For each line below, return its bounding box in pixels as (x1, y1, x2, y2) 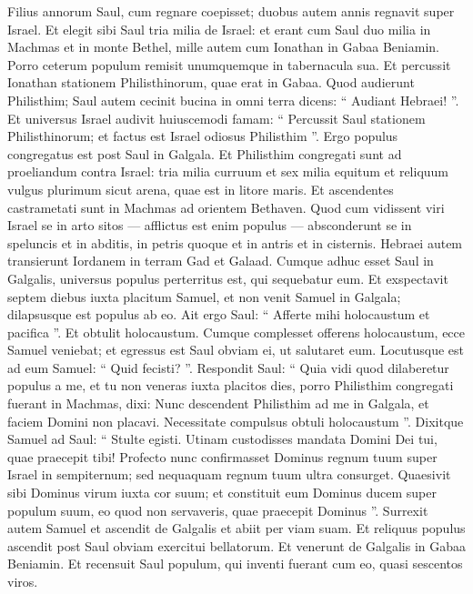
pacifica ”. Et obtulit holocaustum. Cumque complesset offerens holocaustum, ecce (7, 322, 466, 341)
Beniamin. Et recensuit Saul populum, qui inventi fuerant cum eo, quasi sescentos (7, 554, 463, 573)
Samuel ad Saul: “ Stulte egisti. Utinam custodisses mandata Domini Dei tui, (7, 429, 438, 448)
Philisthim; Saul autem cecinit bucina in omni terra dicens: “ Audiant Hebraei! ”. (7, 90, 459, 109)
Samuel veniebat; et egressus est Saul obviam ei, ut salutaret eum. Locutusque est (7, 340, 465, 359)
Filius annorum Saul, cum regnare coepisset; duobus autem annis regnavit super (7, 2, 455, 20)
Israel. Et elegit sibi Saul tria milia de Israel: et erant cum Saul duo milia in (7, 19, 431, 38)
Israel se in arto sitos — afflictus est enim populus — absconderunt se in (7, 216, 412, 235)
